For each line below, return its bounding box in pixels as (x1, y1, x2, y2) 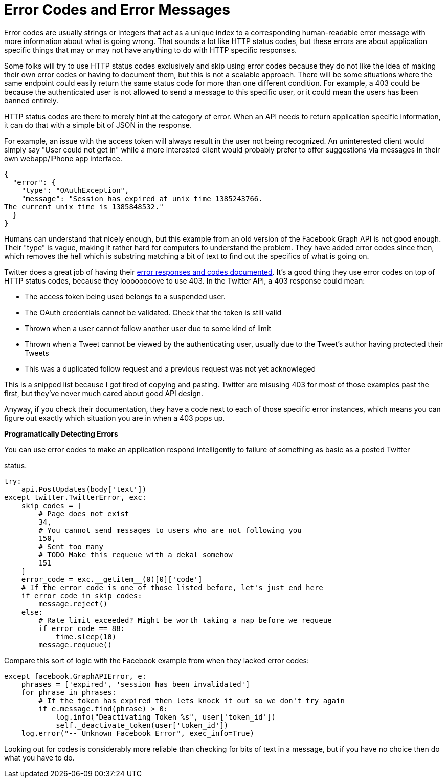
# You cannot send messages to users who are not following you (38, 526, 302, 534)
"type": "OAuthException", (21, 186, 129, 194)
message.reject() (38, 599, 108, 608)
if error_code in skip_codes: (21, 591, 142, 600)
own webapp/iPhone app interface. (4, 154, 123, 163)
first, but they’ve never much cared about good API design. (4, 388, 204, 398)
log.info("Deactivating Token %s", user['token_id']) (56, 712, 276, 721)
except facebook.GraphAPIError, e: (4, 671, 147, 680)
